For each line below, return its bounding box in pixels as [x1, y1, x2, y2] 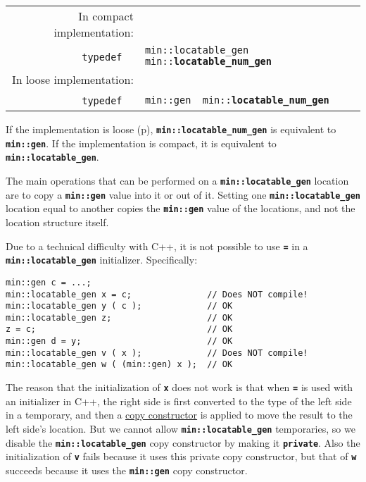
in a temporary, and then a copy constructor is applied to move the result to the [6, 407, 353, 422]
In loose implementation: [11, 71, 134, 87]
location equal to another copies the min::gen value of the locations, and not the [6, 201, 355, 216]
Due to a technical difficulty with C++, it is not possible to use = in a [6, 238, 308, 253]
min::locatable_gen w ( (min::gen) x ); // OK [6, 359, 233, 370]
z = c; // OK [6, 324, 233, 335]
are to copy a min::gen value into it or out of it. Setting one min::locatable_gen [6, 187, 360, 202]
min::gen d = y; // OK [6, 336, 233, 347]
